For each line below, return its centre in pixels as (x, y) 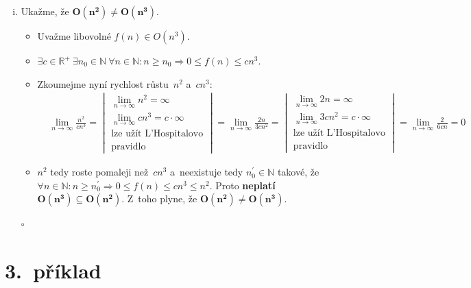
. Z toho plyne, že (159, 199)
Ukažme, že (45, 11)
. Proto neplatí (242, 185)
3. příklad (53, 271)
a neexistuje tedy (207, 172)
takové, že (298, 172)
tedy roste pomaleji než (99, 172)
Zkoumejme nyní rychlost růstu (103, 83)
